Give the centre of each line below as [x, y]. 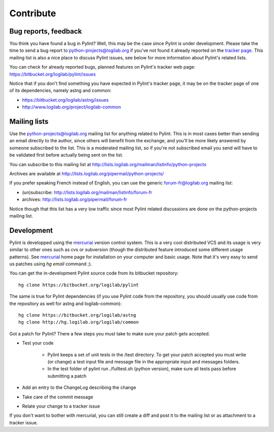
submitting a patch [67, 376]
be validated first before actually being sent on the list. [66, 155]
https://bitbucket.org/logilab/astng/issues [65, 100]
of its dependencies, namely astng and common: [60, 90]
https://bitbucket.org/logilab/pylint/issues [53, 74]
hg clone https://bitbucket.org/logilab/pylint [79, 285]
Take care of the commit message [58, 397]
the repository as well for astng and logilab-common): [65, 303]
